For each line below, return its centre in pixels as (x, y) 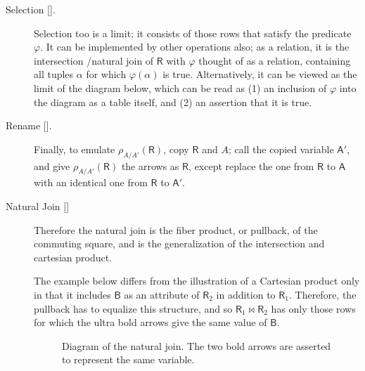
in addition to (246, 294)
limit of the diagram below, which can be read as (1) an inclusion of (180, 87)
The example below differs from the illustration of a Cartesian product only (197, 281)
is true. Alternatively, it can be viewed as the (260, 74)
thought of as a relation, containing (275, 60)
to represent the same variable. (128, 359)
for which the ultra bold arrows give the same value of (151, 322)
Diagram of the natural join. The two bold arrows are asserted (197, 345)
